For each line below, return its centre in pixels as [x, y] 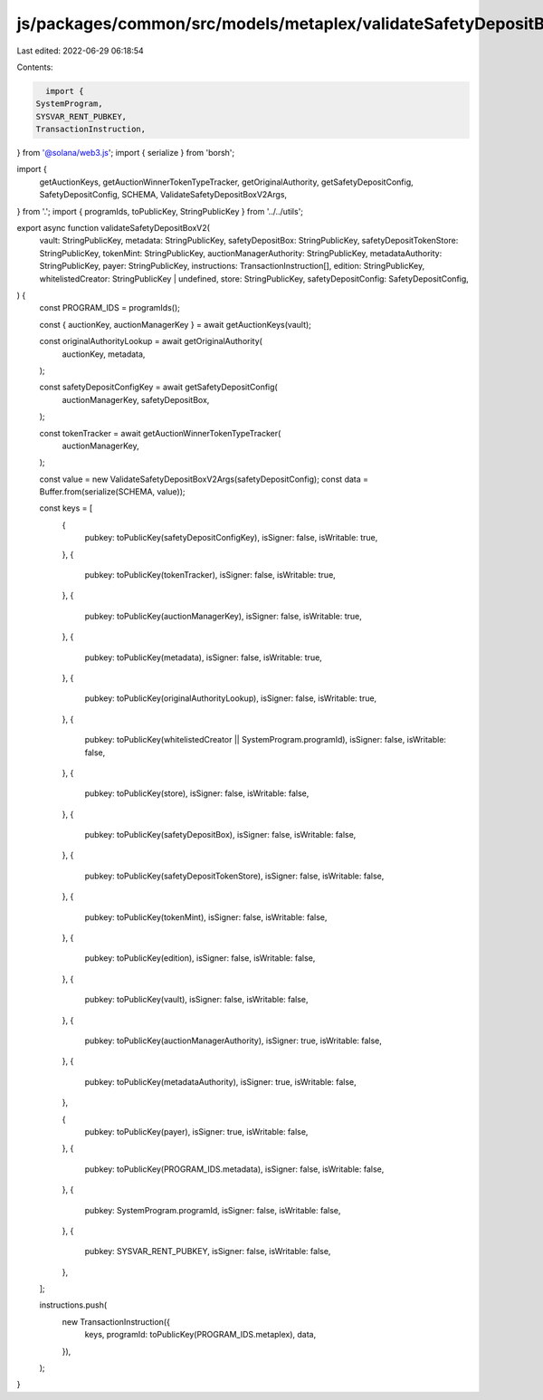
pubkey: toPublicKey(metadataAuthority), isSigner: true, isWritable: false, [220, 1081]
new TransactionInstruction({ [116, 1321]
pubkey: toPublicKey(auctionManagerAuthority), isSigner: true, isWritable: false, [233, 1040]
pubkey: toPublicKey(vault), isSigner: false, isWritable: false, [196, 1000]
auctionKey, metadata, [104, 354]
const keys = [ [66, 508]
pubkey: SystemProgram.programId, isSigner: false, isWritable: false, [213, 1210]
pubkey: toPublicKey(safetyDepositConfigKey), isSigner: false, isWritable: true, [231, 538]
